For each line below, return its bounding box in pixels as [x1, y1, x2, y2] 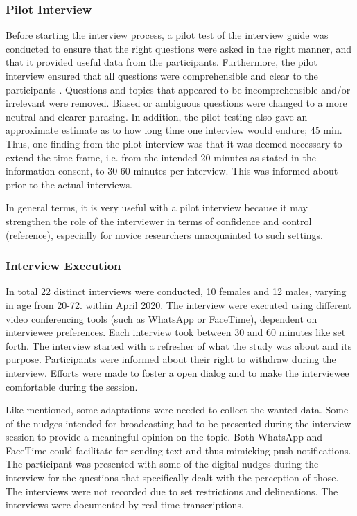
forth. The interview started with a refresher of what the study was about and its [6, 338, 352, 353]
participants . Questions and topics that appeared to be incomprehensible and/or [6, 82, 351, 96]
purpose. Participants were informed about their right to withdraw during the [6, 352, 336, 366]
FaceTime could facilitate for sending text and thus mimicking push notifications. [6, 443, 351, 457]
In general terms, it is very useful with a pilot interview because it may [6, 200, 308, 215]
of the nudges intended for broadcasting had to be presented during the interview [6, 416, 351, 430]
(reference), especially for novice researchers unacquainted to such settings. [6, 227, 323, 242]
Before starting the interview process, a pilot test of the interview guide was [6, 28, 329, 42]
